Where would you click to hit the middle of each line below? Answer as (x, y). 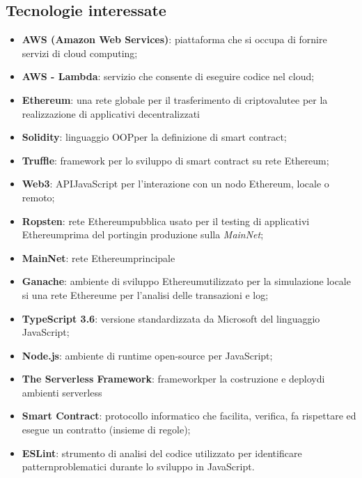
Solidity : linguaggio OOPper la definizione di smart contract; (154, 137)
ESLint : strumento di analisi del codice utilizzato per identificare (162, 453)
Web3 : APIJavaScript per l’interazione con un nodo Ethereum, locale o (175, 184)
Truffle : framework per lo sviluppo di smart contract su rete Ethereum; (175, 160)
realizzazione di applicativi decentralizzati (111, 113)
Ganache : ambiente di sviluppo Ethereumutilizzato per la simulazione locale (186, 281)
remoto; (38, 197)
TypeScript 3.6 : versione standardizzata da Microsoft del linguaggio (171, 318)
